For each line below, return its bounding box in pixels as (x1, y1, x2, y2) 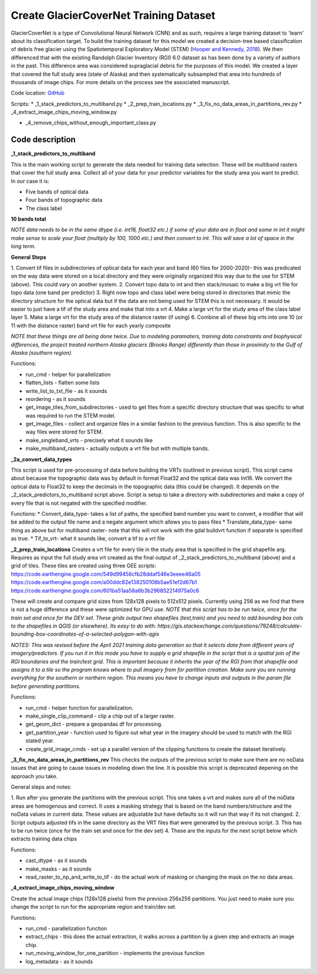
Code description (11, 135, 76, 145)
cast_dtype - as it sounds (25, 857, 87, 864)
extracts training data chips (11, 835, 77, 842)
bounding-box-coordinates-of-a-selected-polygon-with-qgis (11, 631, 160, 638)
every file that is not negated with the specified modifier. (11, 499, 148, 506)
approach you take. (11, 772, 58, 779)
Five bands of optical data (25, 188, 89, 195)
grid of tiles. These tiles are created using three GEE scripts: (11, 562, 157, 569)
